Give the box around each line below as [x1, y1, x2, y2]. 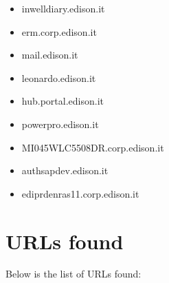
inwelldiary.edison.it [21, 1, 105, 15]
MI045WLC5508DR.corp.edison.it [21, 140, 164, 154]
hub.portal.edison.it [21, 94, 104, 108]
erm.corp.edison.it [21, 24, 97, 39]
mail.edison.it [21, 48, 78, 62]
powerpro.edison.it [21, 116, 99, 131]
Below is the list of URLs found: [5, 266, 142, 281]
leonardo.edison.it [21, 70, 96, 85]
